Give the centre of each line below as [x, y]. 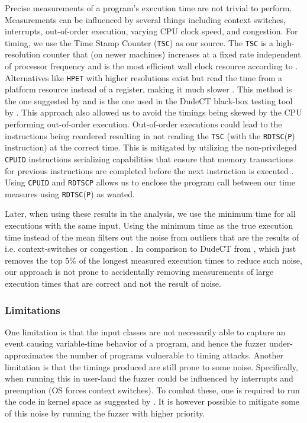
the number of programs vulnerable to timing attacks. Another [170, 355]
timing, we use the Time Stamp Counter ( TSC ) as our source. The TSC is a [139, 42]
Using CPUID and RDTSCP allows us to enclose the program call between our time [150, 182]
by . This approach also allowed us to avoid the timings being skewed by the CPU [153, 112]
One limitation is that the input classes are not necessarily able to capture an [145, 331]
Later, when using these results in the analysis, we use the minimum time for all [150, 214]
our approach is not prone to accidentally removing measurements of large [139, 272]
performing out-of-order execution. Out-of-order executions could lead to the [143, 124]
